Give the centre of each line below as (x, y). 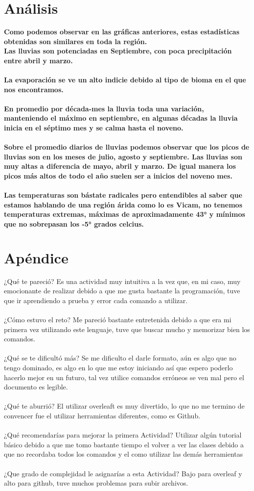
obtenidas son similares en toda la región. (76, 41)
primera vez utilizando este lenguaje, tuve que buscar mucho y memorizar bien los (127, 329)
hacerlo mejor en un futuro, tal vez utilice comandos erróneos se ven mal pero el (124, 377)
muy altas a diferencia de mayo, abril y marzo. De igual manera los (120, 166)
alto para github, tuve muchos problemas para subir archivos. (96, 483)
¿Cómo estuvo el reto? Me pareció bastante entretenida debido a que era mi (118, 320)
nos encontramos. (34, 89)
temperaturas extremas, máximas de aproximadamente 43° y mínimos (125, 214)
